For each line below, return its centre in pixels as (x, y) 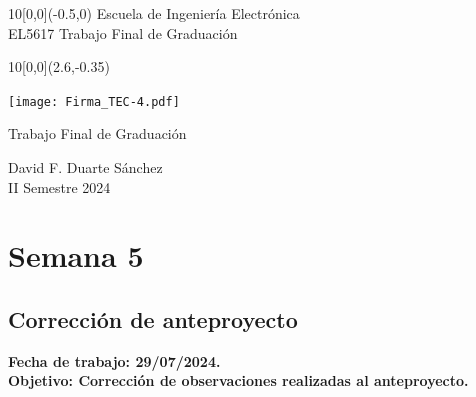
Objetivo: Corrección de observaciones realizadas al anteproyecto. (238, 380)
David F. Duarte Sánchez (85, 167)
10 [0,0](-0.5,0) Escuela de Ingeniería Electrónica (154, 13)
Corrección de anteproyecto (153, 318)
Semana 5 (76, 255)
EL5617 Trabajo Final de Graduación (123, 32)
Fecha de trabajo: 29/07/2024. (114, 360)
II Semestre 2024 (59, 186)
